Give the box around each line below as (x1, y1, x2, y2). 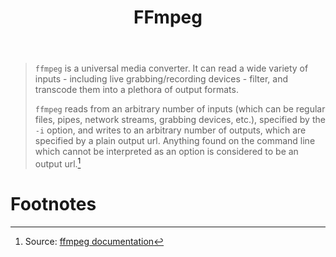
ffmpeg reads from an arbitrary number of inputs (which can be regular (34, 103, 326, 115)
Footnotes (10, 193, 97, 216)
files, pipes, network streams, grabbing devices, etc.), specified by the (34, 114, 326, 126)
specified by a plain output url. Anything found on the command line (34, 135, 316, 147)
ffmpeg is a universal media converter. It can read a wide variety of (34, 62, 309, 75)
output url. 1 (34, 156, 82, 170)
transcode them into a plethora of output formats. (34, 84, 239, 96)
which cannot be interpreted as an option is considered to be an (34, 146, 299, 158)
